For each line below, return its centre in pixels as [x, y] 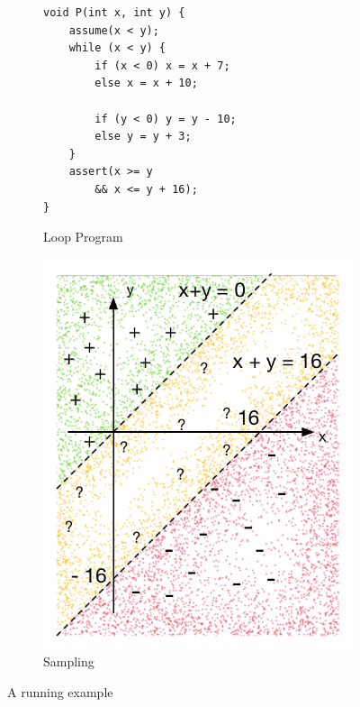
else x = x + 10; [146, 83]
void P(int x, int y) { [114, 13]
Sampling [69, 661]
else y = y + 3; [143, 137]
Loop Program [83, 237]
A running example [60, 691]
